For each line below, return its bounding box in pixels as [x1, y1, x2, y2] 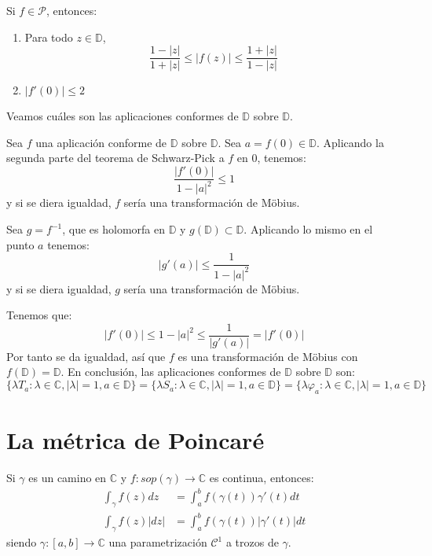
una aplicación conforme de [35, 134, 167, 150]
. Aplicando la [316, 134, 384, 150]
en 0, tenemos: [236, 149, 306, 166]
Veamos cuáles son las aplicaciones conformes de [6, 108, 239, 124]
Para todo [24, 28, 73, 45]
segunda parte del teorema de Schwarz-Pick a [6, 149, 225, 166]
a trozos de [225, 534, 279, 550]
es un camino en [28, 469, 107, 485]
